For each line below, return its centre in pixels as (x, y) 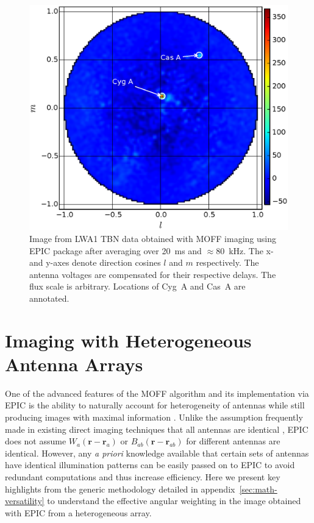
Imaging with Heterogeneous (128, 340)
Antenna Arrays (74, 364)
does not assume (36, 441)
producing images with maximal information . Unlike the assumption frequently (154, 417)
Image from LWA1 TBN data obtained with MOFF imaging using (153, 238)
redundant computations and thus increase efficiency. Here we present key (143, 476)
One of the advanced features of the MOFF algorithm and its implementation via (157, 393)
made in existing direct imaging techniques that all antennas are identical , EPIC (157, 429)
